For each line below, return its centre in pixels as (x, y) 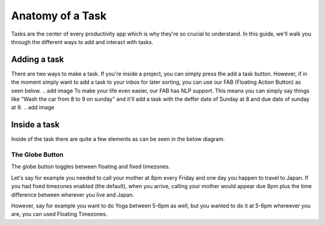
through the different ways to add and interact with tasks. (82, 42)
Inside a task (36, 125)
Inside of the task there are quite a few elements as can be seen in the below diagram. (118, 139)
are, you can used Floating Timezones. (59, 214)
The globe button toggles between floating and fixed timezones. (91, 166)
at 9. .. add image (32, 107)
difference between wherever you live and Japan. (73, 195)
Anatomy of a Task (59, 16)
